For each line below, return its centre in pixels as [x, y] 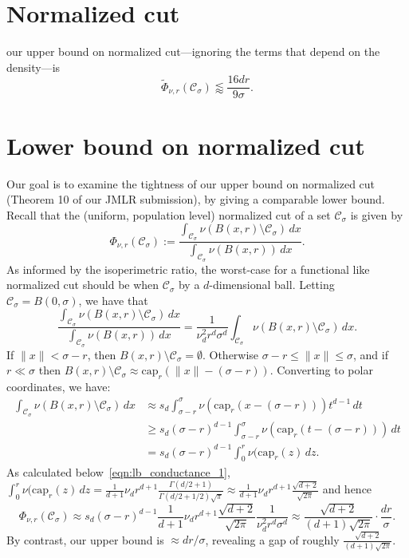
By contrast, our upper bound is [85, 539]
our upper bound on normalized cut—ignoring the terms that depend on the [193, 51]
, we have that [113, 300]
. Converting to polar [321, 370]
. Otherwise [230, 354]
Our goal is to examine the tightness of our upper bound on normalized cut [191, 183]
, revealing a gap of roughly [272, 539]
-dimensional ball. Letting [272, 285]
